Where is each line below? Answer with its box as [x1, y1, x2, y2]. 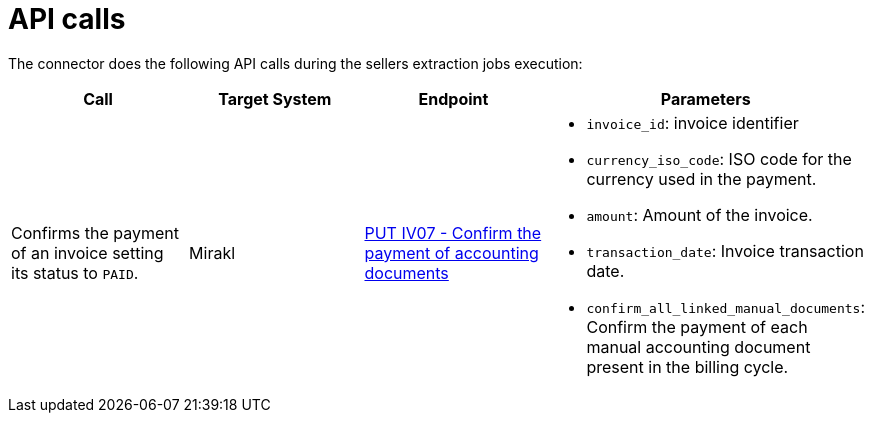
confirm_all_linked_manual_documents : [586, 296, 865, 317]
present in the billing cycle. [586, 356, 789, 377]
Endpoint [418, 88, 489, 109]
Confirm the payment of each [586, 316, 808, 337]
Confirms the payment [11, 222, 180, 243]
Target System [218, 88, 332, 109]
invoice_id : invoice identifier [586, 112, 799, 133]
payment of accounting [364, 242, 539, 263]
